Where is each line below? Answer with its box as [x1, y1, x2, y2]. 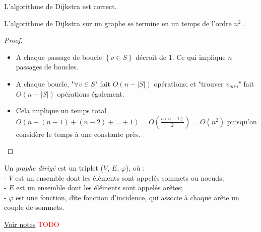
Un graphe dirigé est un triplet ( [4, 162, 104, 173]
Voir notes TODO [4, 218, 59, 229]
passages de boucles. [16, 61, 79, 72]
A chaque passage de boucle [16, 51, 102, 62]
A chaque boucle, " [16, 78, 74, 89]
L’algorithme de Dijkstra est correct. [4, 1, 117, 11]
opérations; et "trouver [154, 78, 224, 89]
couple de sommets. [4, 202, 64, 212]
